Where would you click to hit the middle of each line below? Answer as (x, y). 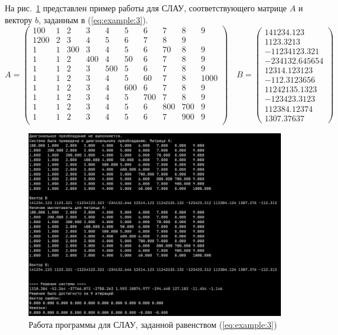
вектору (19, 19)
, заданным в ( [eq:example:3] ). (93, 19)
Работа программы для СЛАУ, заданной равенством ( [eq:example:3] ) (153, 324)
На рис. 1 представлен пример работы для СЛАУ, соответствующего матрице (146, 8)
